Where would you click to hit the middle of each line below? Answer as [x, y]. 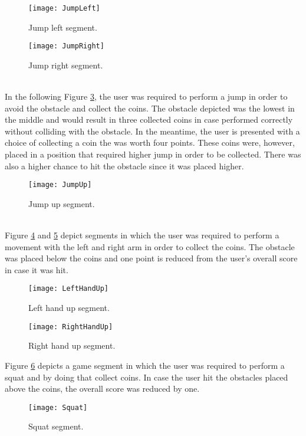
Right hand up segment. [72, 345]
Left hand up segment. [69, 308]
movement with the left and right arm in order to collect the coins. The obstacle [150, 246]
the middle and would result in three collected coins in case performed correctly [149, 119]
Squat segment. [56, 426]
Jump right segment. [66, 65]
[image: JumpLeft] [64, 8]
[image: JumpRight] [66, 46]
